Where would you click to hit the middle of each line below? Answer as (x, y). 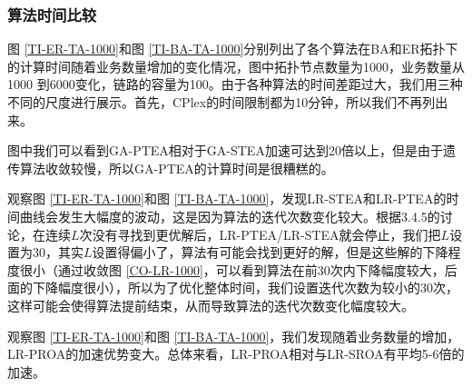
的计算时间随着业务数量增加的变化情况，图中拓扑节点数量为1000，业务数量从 (236, 66)
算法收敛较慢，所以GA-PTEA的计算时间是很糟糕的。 (177, 168)
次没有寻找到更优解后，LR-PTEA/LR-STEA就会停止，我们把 (260, 234)
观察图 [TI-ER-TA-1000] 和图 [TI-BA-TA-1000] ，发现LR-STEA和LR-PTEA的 (227, 198)
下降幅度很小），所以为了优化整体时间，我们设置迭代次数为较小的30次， (245, 288)
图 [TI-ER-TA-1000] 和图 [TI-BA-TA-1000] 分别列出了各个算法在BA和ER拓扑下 (233, 49)
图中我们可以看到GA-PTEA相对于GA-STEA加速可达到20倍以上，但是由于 (225, 150)
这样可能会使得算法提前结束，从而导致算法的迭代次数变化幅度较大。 (211, 305)
